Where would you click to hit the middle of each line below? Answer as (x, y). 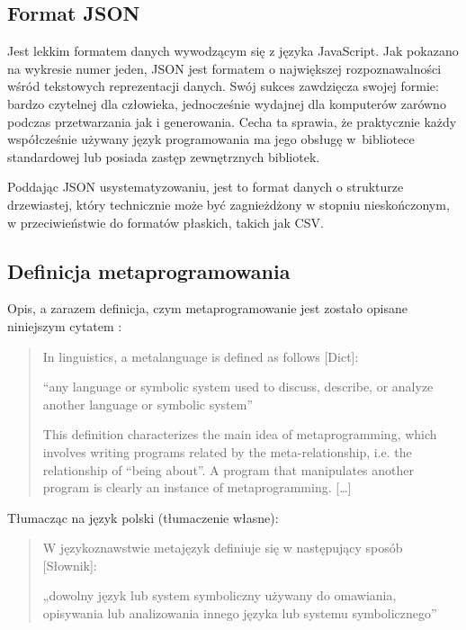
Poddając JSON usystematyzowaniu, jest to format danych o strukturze (206, 187)
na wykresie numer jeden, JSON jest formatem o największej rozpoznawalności (224, 68)
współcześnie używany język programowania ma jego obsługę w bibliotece (211, 139)
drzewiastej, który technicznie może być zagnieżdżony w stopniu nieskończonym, (229, 204)
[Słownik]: (70, 565)
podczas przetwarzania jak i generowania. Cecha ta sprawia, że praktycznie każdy (232, 121)
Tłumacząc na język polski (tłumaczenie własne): (143, 517)
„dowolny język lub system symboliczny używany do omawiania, (220, 595)
